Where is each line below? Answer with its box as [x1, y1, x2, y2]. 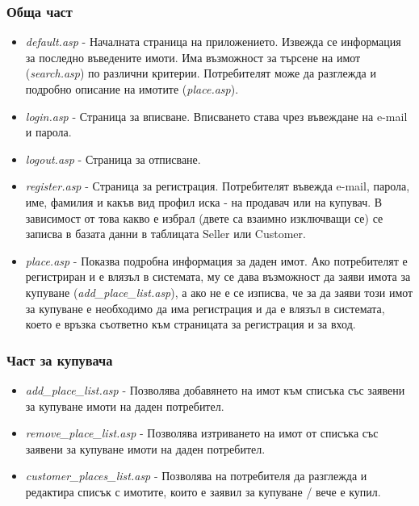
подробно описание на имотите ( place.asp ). [25, 81, 239, 97]
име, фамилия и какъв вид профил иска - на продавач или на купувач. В [25, 193, 383, 210]
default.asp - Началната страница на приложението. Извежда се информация [25, 33, 401, 50]
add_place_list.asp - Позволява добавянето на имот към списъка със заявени [25, 381, 405, 398]
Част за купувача [6, 349, 113, 370]
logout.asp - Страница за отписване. [25, 150, 201, 167]
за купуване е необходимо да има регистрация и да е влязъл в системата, [25, 299, 385, 316]
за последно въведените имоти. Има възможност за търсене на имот [25, 48, 361, 65]
